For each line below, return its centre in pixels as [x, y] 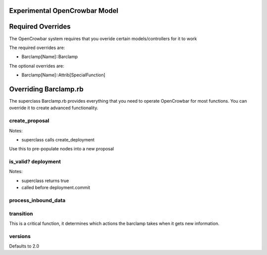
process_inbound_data [37, 200]
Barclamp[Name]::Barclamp [50, 57]
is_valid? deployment [35, 162]
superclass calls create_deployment [58, 139]
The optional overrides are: [37, 66]
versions [20, 236]
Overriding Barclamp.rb [46, 89]
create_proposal [29, 121]
